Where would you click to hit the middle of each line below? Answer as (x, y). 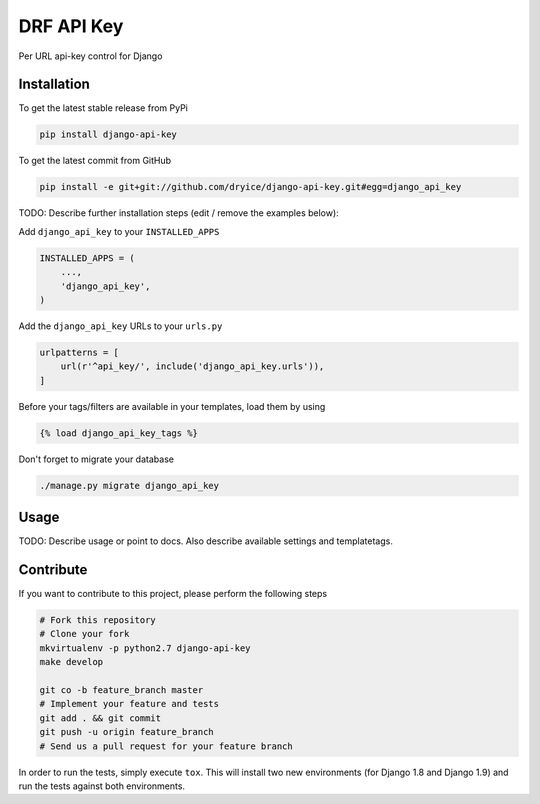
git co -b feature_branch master (121, 689)
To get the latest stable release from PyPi (103, 108)
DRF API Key (71, 26)
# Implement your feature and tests (129, 704)
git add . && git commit (100, 718)
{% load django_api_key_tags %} (119, 433)
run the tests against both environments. (101, 786)
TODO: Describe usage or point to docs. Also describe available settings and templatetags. (206, 541)
